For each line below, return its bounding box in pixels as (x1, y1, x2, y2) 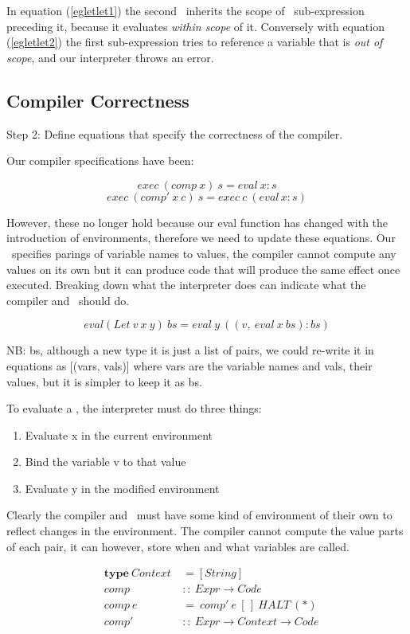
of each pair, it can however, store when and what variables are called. (6, 538, 349, 554)
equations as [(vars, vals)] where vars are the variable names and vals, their (6, 357, 373, 374)
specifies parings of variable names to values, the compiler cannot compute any (11, 245, 396, 261)
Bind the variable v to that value (25, 453, 186, 470)
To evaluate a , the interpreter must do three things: (6, 400, 262, 417)
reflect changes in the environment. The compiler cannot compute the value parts (6, 522, 404, 539)
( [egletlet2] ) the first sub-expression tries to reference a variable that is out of (6, 33, 383, 50)
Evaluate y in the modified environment (25, 479, 220, 496)
